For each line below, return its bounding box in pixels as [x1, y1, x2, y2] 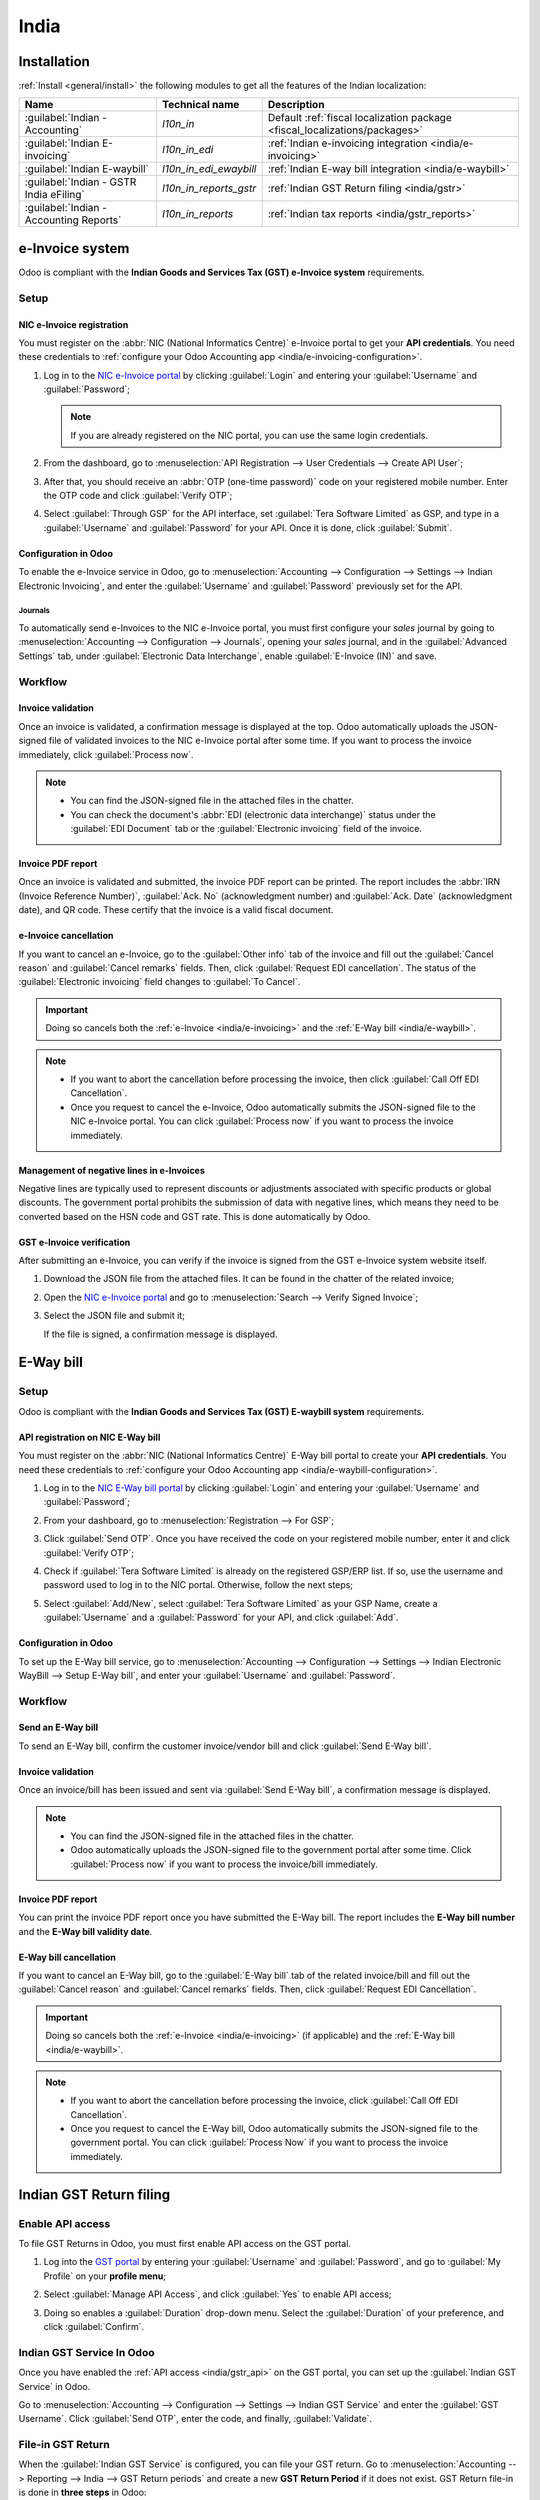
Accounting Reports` [24, 213, 122, 227]
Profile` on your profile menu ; [43, 2270, 167, 2282]
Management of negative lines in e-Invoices [18, 1164, 205, 1176]
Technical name [161, 98, 240, 112]
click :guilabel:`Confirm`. [43, 2320, 145, 2332]
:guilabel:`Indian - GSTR [24, 175, 137, 189]
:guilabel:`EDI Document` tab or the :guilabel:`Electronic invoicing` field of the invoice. [70, 823, 422, 835]
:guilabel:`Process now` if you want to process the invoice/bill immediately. [70, 1858, 379, 1870]
